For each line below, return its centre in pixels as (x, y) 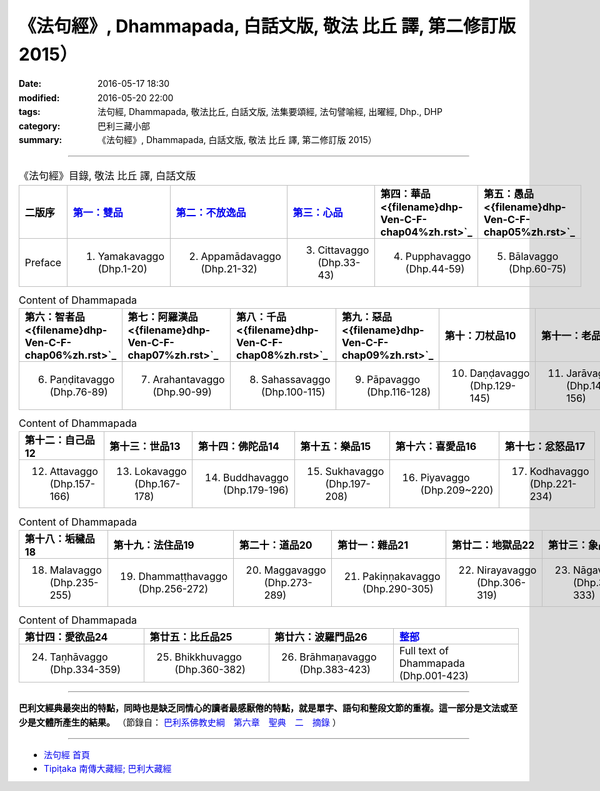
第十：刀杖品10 (480, 336)
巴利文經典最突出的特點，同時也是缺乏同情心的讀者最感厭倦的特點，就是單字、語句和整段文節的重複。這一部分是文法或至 (268, 708)
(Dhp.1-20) (122, 268)
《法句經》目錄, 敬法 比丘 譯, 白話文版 (107, 176)
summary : (40, 139)
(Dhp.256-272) (173, 588)
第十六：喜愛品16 (436, 447)
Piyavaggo (445, 478)
